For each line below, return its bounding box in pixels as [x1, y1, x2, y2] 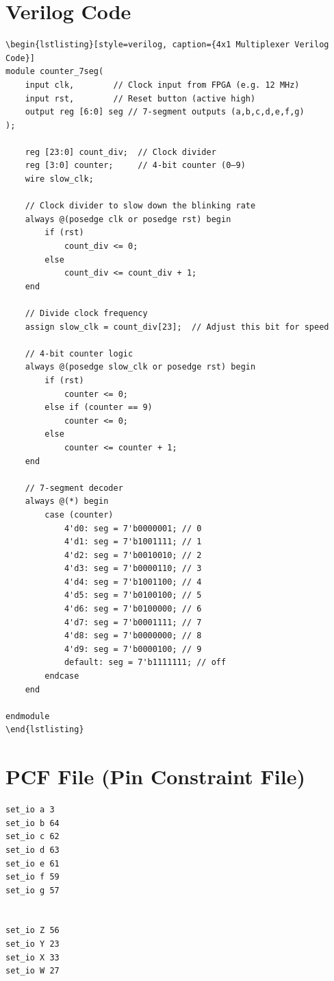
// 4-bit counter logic [25, 348, 133, 359]
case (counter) [44, 509, 114, 520]
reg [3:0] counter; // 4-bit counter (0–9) [25, 160, 246, 171]
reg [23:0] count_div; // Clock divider [25, 147, 216, 157]
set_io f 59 [5, 872, 60, 882]
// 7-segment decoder [25, 483, 123, 493]
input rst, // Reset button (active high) [25, 93, 256, 104]
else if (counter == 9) [44, 402, 153, 413]
